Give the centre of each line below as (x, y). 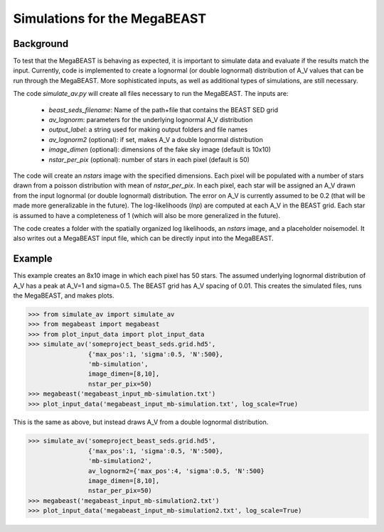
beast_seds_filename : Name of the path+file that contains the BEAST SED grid (164, 109)
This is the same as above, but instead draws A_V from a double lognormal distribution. (141, 422)
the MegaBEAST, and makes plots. (64, 295)
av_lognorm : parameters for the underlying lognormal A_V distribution (151, 120)
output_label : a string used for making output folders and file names (148, 130)
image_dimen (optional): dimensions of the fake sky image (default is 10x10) (160, 150)
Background (41, 44)
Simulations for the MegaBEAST (110, 18)
